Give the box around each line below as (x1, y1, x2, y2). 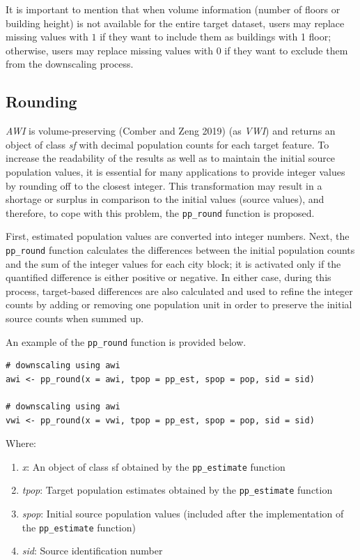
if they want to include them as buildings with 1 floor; (100, 29, 331, 44)
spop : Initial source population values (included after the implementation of (22, 506, 344, 521)
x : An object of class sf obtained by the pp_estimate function (22, 459, 285, 474)
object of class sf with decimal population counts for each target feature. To (6, 137, 329, 151)
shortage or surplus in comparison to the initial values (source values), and (6, 192, 324, 206)
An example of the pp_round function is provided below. (6, 334, 246, 349)
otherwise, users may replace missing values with (6, 43, 214, 57)
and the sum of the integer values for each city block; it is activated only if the (6, 256, 341, 271)
